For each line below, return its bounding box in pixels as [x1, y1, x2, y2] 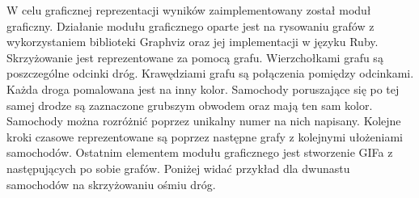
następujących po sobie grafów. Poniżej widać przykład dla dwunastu [6, 159, 350, 176]
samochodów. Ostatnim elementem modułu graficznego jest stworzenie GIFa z [6, 144, 393, 161]
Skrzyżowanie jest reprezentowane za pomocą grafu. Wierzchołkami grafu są [6, 48, 383, 65]
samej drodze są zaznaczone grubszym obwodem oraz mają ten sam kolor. [6, 96, 373, 113]
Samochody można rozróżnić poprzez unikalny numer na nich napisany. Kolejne [6, 112, 401, 129]
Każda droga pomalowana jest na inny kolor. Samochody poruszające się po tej [6, 80, 400, 97]
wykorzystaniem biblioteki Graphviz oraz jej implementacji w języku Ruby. [6, 33, 379, 50]
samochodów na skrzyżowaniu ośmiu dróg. [6, 175, 216, 192]
